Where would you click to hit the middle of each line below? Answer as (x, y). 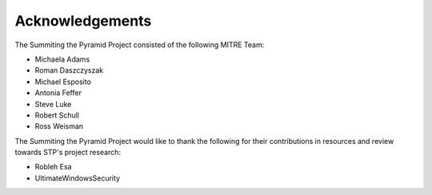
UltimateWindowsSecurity (77, 178)
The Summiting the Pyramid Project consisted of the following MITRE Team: (140, 45)
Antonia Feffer (58, 93)
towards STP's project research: (68, 153)
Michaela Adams (62, 59)
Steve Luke (53, 104)
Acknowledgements (83, 21)
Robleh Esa (53, 167)
